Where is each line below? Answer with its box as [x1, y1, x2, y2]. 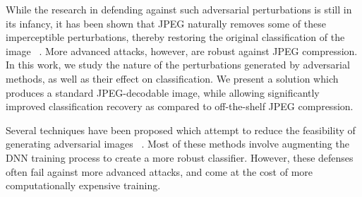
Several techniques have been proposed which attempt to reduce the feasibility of [6, 122, 356, 137]
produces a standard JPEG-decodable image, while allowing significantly [6, 85, 320, 100]
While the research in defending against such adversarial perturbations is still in [6, 2, 352, 16]
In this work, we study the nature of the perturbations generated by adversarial [6, 57, 350, 72]
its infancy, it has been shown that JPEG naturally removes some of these [6, 16, 326, 30]
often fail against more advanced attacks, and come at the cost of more [6, 164, 313, 179]
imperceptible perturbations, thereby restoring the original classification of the [6, 30, 345, 44]
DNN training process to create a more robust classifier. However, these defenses [6, 150, 354, 165]
